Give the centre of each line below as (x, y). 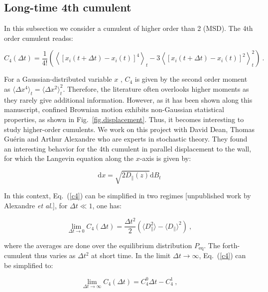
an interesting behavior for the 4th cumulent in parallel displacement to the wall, (128, 148)
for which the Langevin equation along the (69, 158)
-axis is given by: (165, 158)
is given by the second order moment (191, 79)
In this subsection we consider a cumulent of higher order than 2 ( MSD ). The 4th (129, 28)
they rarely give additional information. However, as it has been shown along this (128, 99)
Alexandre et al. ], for (36, 206)
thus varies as (55, 255)
